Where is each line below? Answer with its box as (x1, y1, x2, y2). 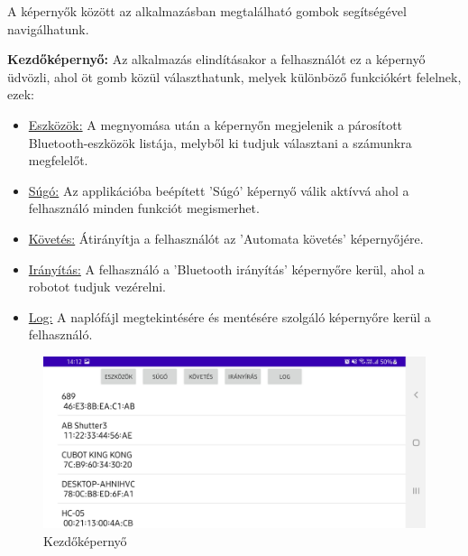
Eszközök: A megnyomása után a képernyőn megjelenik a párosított (28, 115, 403, 134)
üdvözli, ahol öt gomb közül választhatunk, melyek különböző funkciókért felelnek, (7, 67, 462, 86)
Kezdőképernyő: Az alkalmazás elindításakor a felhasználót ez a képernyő (7, 50, 426, 69)
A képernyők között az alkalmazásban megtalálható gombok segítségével (7, 2, 407, 20)
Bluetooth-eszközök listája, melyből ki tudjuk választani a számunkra (28, 133, 412, 152)
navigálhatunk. (7, 19, 89, 38)
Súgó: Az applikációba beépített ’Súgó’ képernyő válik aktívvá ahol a (28, 181, 409, 199)
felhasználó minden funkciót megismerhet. (28, 199, 260, 218)
